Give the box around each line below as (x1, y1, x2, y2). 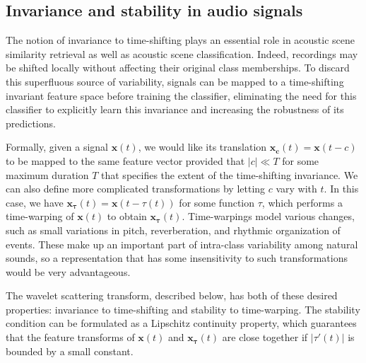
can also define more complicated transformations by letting (6, 181, 266, 196)
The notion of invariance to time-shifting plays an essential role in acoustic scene (6, 33, 355, 47)
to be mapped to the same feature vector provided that (6, 153, 245, 168)
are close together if (222, 330, 308, 345)
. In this (324, 181, 359, 196)
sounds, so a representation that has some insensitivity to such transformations (6, 250, 348, 265)
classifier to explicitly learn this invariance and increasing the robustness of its (6, 102, 344, 117)
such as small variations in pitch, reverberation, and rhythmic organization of (6, 222, 341, 237)
